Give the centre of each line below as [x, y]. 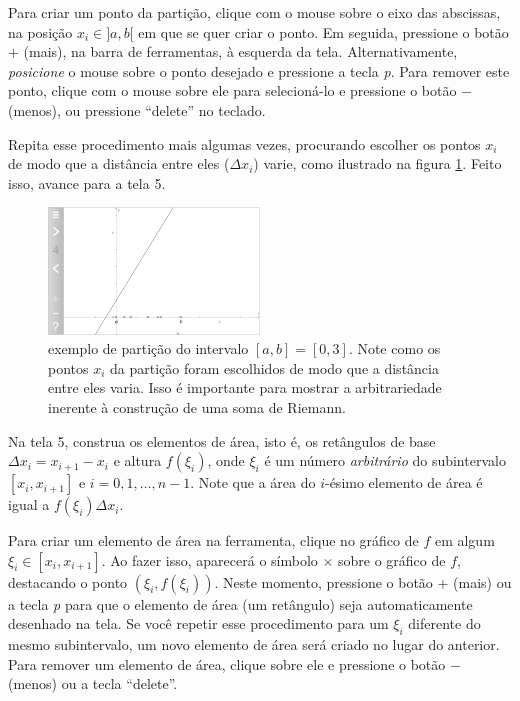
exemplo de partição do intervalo [148, 348]
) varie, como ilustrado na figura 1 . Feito [377, 163]
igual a [29, 504]
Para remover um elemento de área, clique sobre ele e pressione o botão [227, 663]
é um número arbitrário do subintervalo [385, 460]
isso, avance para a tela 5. [87, 182]
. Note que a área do [253, 482]
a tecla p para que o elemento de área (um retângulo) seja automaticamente [240, 603]
